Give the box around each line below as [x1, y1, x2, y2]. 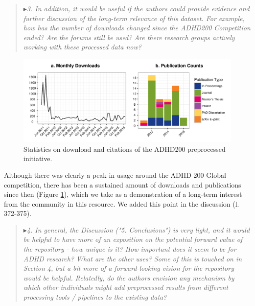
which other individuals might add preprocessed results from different [23, 282, 229, 292]
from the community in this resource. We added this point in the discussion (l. [4, 198, 239, 209]
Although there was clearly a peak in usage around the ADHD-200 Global [4, 169, 226, 180]
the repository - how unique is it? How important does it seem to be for [23, 244, 236, 254]
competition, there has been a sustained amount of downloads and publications [4, 179, 241, 189]
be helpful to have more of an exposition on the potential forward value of [23, 234, 243, 244]
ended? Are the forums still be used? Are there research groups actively [23, 32, 235, 42]
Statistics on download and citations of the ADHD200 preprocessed [23, 143, 226, 154]
